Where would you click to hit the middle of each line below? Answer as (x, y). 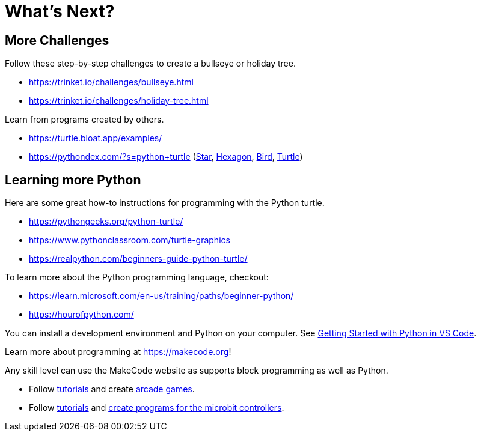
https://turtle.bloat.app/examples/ (96, 138)
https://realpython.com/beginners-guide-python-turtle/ (138, 259)
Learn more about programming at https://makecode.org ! (118, 352)
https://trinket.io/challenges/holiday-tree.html (119, 101)
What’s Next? (60, 11)
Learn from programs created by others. (84, 120)
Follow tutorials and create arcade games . (112, 389)
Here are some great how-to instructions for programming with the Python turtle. (165, 203)
